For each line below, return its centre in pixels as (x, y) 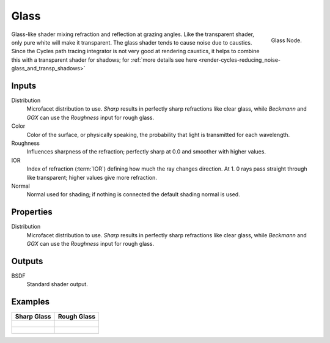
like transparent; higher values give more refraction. (92, 177)
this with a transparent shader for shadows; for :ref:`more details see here (104, 60)
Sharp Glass (33, 317)
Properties (32, 212)
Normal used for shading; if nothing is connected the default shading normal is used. (134, 194)
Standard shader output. (57, 284)
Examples (31, 302)
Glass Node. (286, 40)
